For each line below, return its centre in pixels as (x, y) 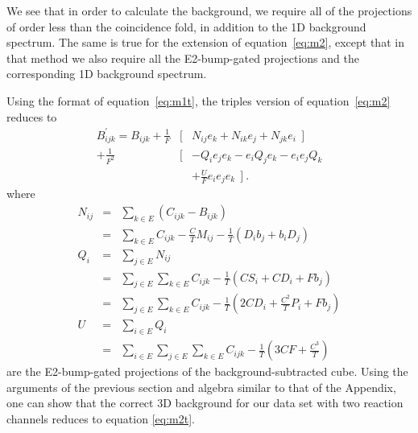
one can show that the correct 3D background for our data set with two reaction (205, 403)
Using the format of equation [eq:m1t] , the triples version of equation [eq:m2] (199, 100)
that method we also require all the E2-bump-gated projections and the (183, 58)
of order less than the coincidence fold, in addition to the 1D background (186, 26)
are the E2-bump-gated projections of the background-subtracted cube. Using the (207, 371)
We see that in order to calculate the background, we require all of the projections (209, 10)
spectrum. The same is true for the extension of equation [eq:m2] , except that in (205, 42)
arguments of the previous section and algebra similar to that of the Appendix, (201, 387)
